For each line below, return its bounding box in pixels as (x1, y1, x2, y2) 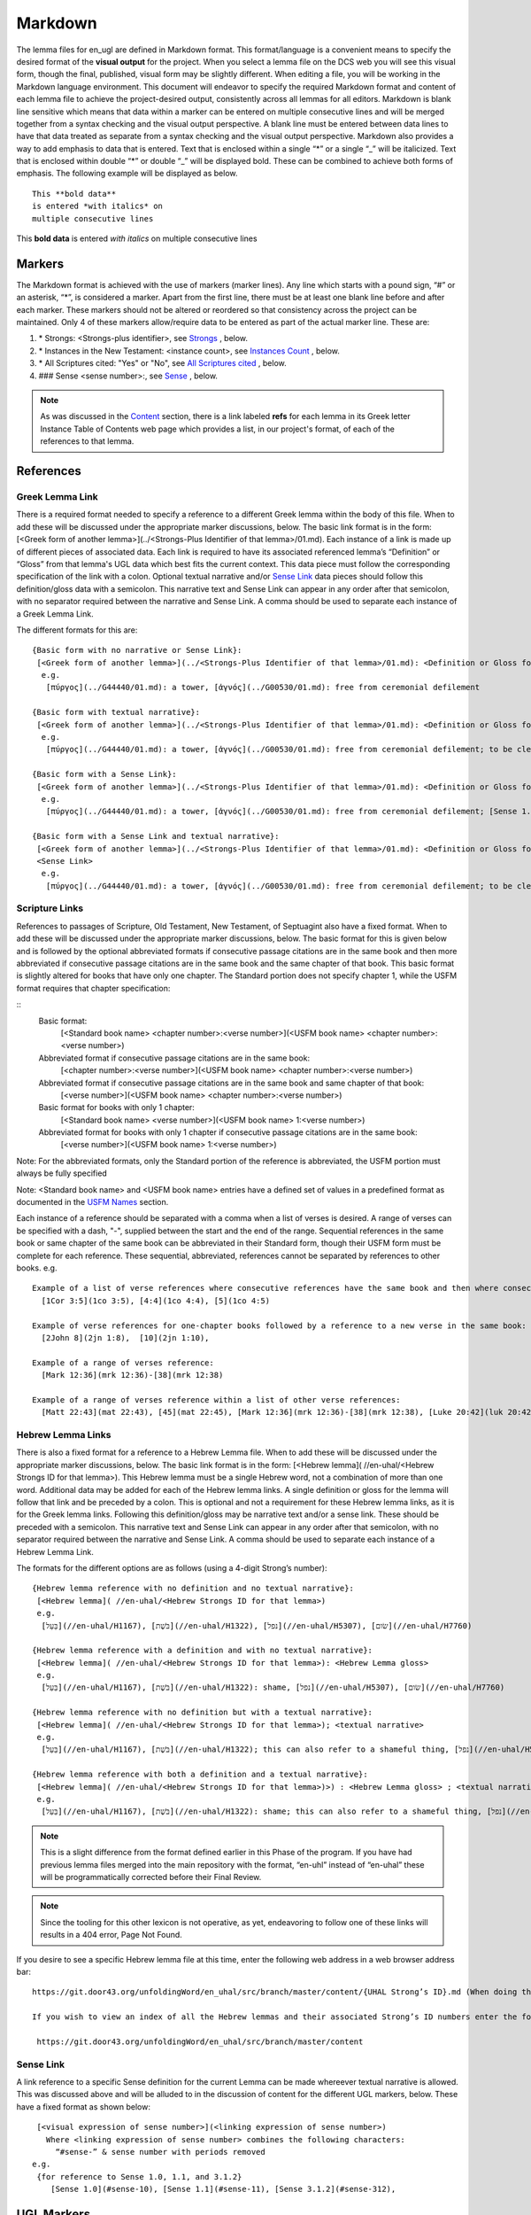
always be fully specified (16, 1168, 108, 1178)
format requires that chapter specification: (16, 983, 171, 993)
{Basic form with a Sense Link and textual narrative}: (32, 831, 280, 842)
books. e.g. (16, 1263, 58, 1273)
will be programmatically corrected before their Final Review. (40, 1871, 262, 1882)
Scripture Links (16, 902, 84, 914)
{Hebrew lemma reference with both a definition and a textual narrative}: (32, 1769, 368, 1780)
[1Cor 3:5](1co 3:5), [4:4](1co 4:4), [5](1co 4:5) (41, 1295, 270, 1306)
